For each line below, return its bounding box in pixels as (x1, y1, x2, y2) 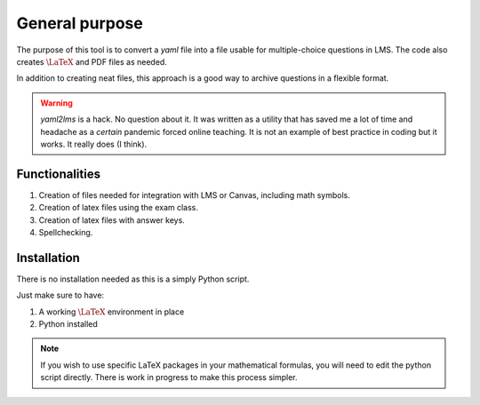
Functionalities (16, 166, 101, 181)
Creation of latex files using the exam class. (38, 202, 199, 213)
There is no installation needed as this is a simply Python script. (16, 274, 250, 284)
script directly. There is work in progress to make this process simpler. (40, 372, 298, 383)
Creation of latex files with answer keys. (38, 214, 186, 226)
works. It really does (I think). (40, 139, 148, 149)
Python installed (38, 319, 98, 330)
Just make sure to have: (16, 290, 105, 301)
